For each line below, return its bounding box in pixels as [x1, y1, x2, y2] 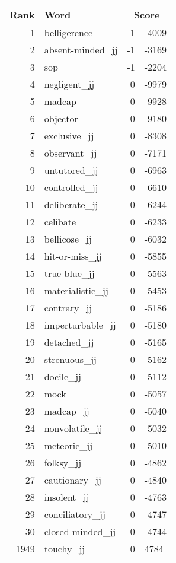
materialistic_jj [44, 284, 108, 297]
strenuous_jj [44, 352, 97, 366]
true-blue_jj [44, 266, 95, 280]
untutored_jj [44, 163, 98, 177]
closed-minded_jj [44, 524, 116, 538]
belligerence [44, 26, 93, 39]
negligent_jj [44, 77, 95, 91]
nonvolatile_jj [44, 421, 103, 435]
